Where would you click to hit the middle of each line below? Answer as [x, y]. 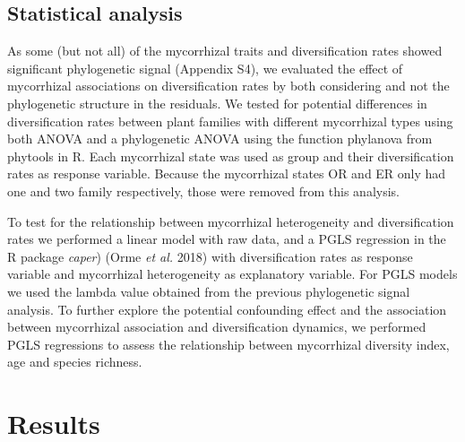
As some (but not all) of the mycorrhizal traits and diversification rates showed [225, 51]
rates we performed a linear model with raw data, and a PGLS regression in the [227, 239]
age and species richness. [75, 362]
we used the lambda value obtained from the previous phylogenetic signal [209, 291]
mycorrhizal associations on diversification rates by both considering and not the [228, 86]
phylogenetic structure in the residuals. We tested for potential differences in [217, 103]
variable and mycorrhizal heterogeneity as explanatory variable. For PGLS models [232, 274]
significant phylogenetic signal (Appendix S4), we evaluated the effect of [205, 68]
